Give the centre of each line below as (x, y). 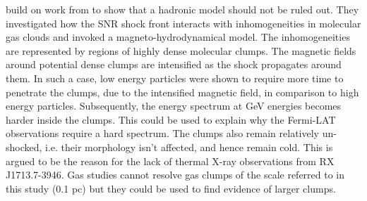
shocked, (24, 147)
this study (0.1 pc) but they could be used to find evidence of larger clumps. (171, 188)
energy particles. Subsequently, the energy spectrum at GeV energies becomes (174, 106)
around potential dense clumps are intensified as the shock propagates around (174, 64)
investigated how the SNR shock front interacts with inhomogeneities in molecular (183, 23)
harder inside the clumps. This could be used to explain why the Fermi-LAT (171, 119)
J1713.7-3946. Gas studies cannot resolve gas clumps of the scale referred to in (175, 175)
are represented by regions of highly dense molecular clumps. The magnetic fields (181, 50)
